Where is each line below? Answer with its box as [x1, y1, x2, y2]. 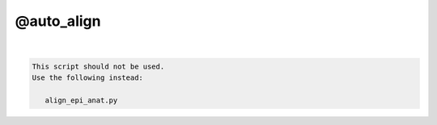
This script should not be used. [32, 61, 165, 71]
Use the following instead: [32, 73, 143, 82]
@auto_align [15, 12, 101, 30]
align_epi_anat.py [45, 95, 118, 105]
